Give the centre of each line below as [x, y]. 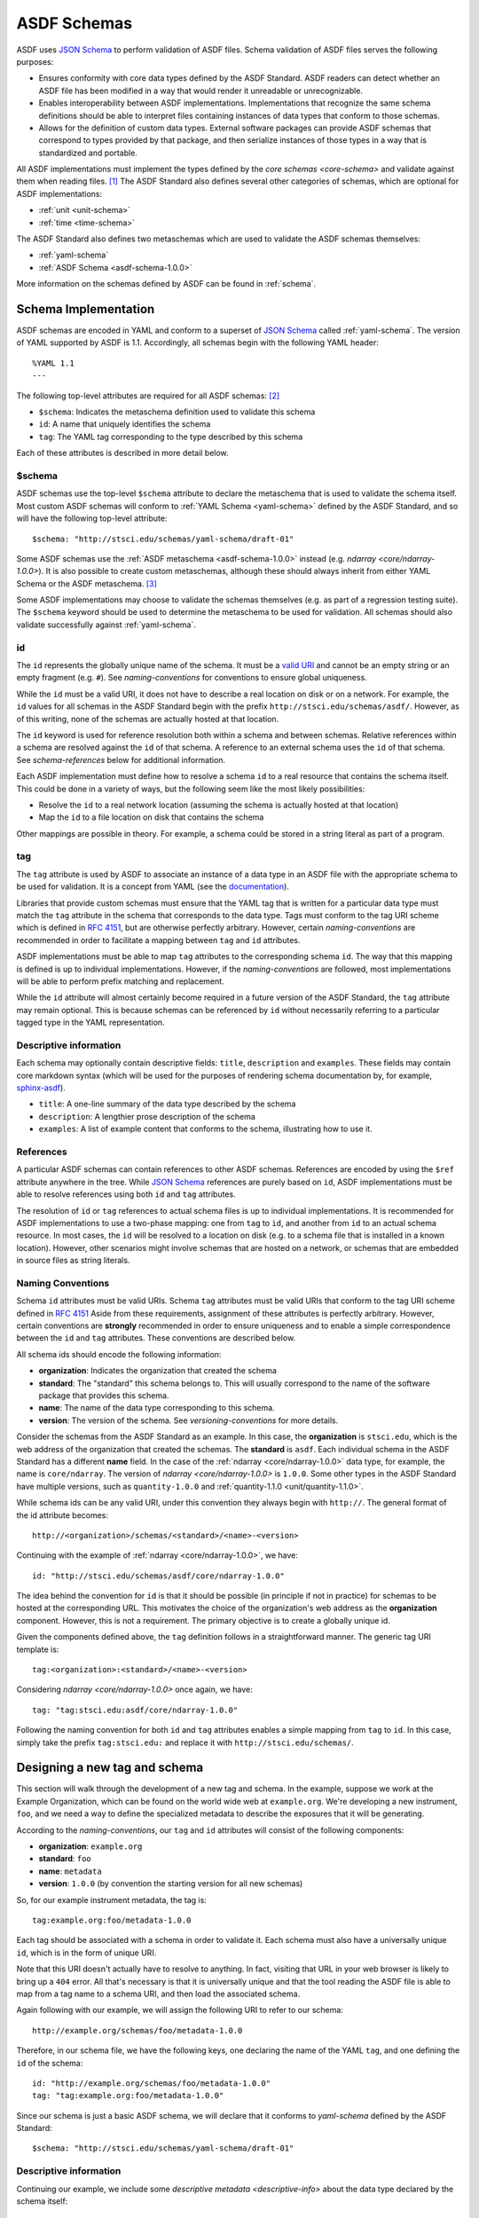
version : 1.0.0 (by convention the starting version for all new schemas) [171, 1884]
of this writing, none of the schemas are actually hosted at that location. [148, 719]
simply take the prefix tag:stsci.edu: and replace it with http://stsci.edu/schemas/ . [185, 1742]
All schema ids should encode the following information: [119, 1354]
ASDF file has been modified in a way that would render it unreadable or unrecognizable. [201, 90]
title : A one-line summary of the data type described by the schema [167, 1104]
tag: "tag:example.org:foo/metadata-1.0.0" [128, 2096]
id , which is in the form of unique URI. [86, 1953]
